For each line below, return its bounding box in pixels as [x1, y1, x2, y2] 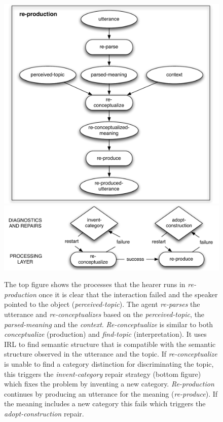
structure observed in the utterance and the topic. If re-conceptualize [4, 348, 217, 359]
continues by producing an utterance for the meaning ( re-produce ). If [4, 388, 218, 399]
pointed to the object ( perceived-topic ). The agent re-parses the [4, 299, 200, 309]
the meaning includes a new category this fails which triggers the [4, 398, 206, 409]
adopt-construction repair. [4, 408, 84, 418]
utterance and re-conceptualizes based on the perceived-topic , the [4, 309, 205, 320]
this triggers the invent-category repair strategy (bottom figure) [4, 368, 201, 379]
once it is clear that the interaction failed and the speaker [39, 289, 218, 299]
